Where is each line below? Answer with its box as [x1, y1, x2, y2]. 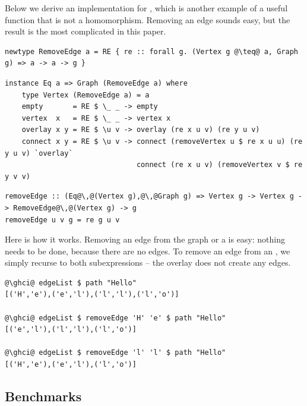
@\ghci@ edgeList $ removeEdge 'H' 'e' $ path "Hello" [5, 313, 226, 322]
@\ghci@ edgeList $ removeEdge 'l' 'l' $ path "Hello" [5, 348, 226, 357]
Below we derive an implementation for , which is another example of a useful [5, 2, 288, 14]
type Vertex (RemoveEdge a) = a [21, 90, 150, 99]
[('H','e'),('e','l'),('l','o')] [5, 360, 137, 369]
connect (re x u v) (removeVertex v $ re [136, 160, 303, 169]
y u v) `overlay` [5, 149, 73, 158]
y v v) [5, 172, 30, 181]
